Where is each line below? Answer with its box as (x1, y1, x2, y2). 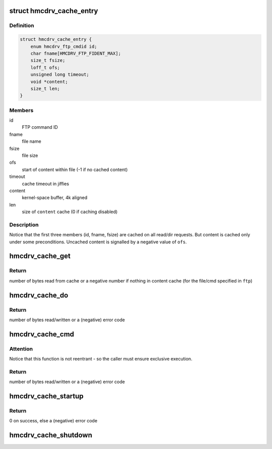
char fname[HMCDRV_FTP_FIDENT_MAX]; (30, 50, 121, 56)
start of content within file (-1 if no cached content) (22, 166, 128, 172)
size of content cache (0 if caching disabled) (22, 209, 118, 215)
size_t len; (30, 85, 60, 92)
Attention (9, 345, 33, 352)
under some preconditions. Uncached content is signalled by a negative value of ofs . (9, 239, 187, 245)
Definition (9, 22, 34, 29)
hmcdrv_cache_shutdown (9, 431, 93, 439)
